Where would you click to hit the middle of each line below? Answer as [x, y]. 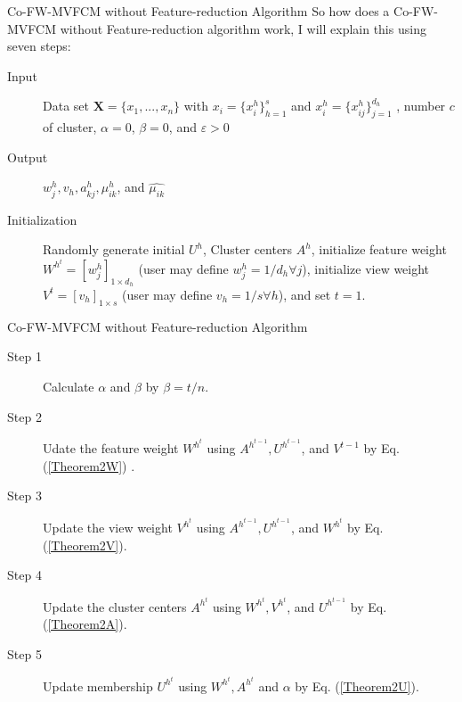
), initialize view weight [366, 268]
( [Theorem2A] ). [85, 624]
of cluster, [70, 127]
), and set [304, 294]
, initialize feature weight [379, 249]
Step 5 [24, 654]
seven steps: [39, 46]
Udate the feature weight [111, 448]
